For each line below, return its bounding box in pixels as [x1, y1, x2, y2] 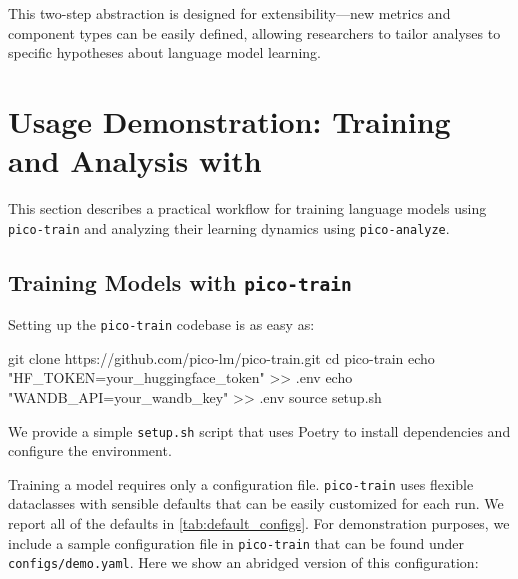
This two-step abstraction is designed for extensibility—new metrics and [8, 3, 451, 23]
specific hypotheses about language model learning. [8, 42, 321, 63]
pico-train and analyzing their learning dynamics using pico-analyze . [8, 217, 450, 238]
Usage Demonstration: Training [8, 100, 451, 141]
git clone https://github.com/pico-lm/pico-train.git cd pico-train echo [8, 347, 435, 368]
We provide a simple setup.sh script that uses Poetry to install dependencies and [8, 420, 511, 441]
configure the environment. [8, 440, 172, 461]
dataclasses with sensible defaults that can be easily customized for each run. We [8, 493, 504, 514]
